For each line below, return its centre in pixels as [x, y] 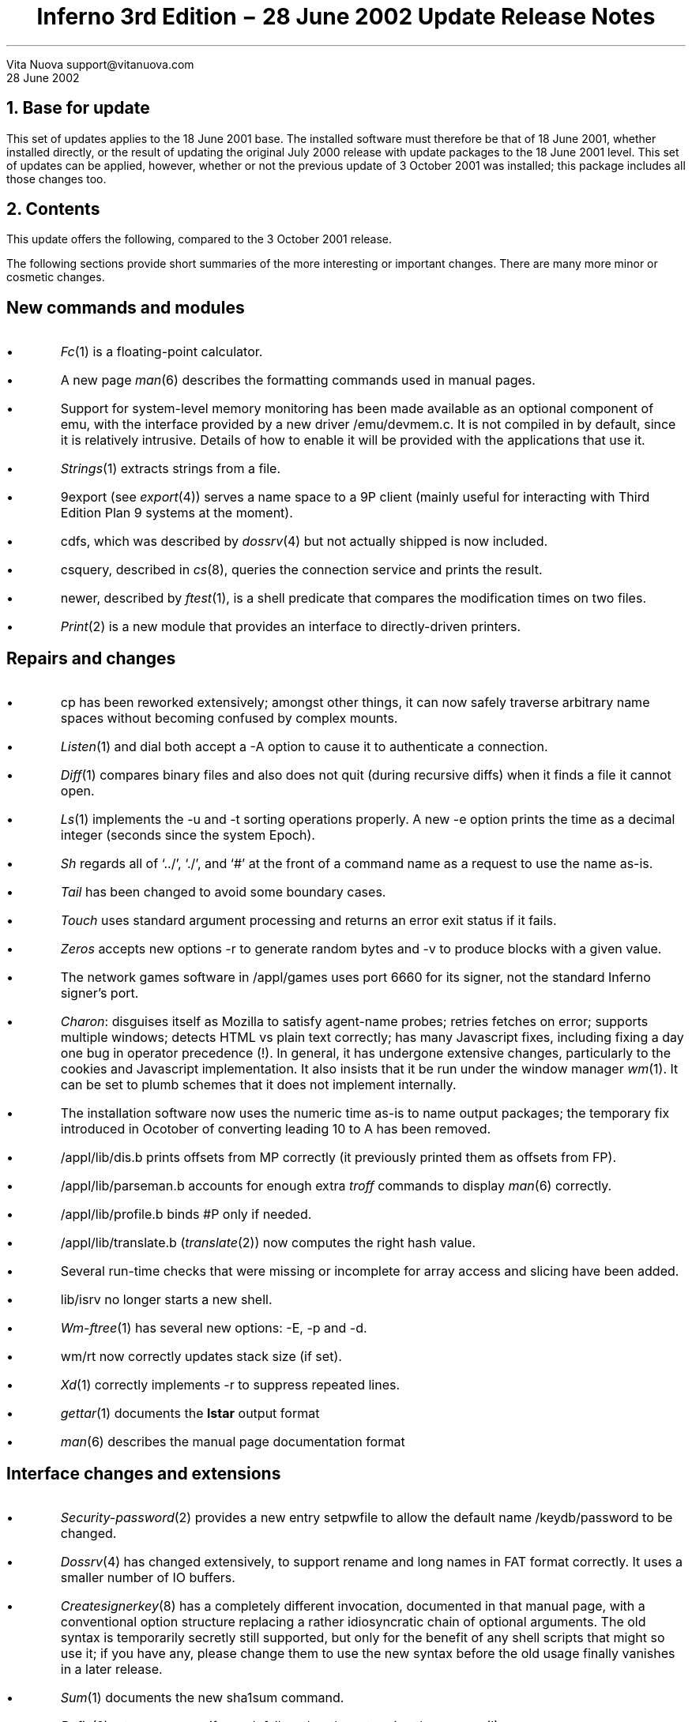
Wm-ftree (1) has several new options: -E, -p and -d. [214, 1328]
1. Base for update [78, 108]
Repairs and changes [91, 658]
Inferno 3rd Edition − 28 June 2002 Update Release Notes [346, 17]
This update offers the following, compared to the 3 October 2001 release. [199, 239]
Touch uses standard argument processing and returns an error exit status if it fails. [308, 921]
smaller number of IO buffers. [148, 1577]
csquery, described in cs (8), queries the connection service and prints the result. [301, 570]
